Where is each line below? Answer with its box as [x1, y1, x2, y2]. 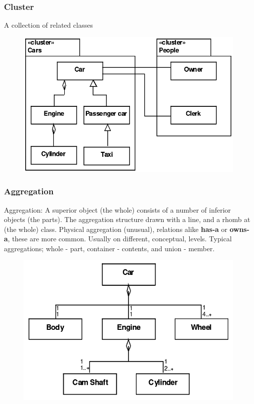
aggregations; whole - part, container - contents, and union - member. [4, 243, 215, 253]
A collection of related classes [4, 20, 93, 30]
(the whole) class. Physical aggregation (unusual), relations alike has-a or [4, 224, 227, 234]
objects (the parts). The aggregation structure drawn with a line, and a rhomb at [4, 214, 251, 224]
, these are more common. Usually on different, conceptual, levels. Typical [7, 233, 232, 244]
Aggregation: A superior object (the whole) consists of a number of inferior [4, 204, 231, 215]
